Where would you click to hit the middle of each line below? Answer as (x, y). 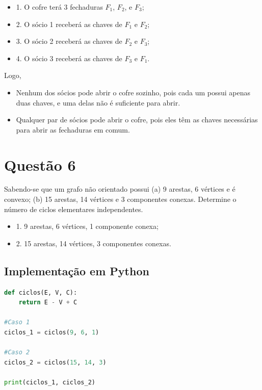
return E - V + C (48, 303)
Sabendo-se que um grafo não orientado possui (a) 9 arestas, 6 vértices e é (120, 189)
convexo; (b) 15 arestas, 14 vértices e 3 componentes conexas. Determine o (120, 199)
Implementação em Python (77, 270)
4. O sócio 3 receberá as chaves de (69, 58)
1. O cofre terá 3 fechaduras (59, 7)
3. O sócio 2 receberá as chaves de (69, 41)
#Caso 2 (17, 353)
